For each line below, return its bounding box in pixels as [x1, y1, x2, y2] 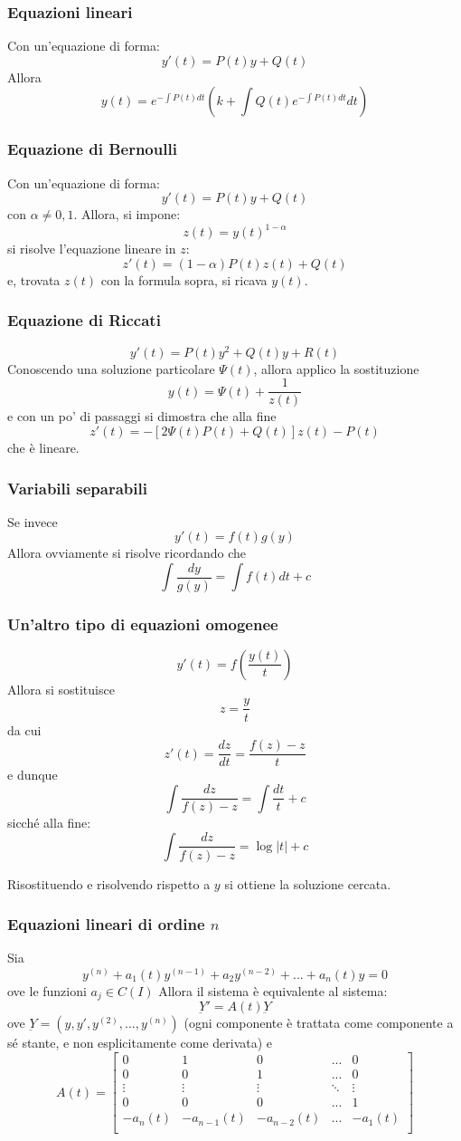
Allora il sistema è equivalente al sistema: [158, 981, 388, 1000]
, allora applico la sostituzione [253, 359, 419, 378]
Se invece [7, 512, 58, 531]
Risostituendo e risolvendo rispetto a [7, 874, 211, 893]
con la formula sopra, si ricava [100, 270, 268, 289]
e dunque [7, 765, 58, 784]
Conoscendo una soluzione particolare [7, 359, 215, 378]
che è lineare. [7, 438, 80, 457]
